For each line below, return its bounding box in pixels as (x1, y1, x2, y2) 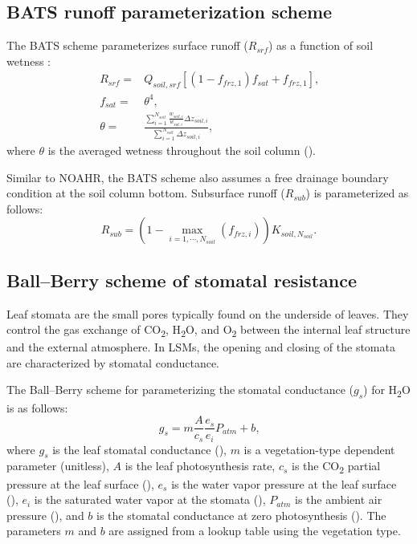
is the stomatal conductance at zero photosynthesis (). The (96, 506, 386, 523)
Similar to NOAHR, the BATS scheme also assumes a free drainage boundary (6, 168, 389, 185)
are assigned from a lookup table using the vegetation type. (108, 522, 401, 539)
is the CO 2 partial (292, 457, 381, 477)
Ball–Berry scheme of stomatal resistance (6, 267, 357, 292)
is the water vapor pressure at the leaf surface (171, 475, 397, 492)
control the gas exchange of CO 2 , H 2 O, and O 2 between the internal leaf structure (6, 321, 411, 339)
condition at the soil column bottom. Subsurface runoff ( (6, 185, 285, 201)
